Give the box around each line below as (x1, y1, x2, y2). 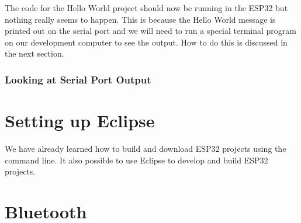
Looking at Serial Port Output (5, 72, 151, 86)
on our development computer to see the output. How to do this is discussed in (5, 36, 288, 48)
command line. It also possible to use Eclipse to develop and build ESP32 (5, 154, 268, 166)
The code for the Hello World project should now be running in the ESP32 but (5, 2, 288, 13)
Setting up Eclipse (5, 109, 155, 132)
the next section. (5, 47, 64, 60)
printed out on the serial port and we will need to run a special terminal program (5, 25, 296, 37)
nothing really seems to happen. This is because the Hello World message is (5, 13, 276, 25)
